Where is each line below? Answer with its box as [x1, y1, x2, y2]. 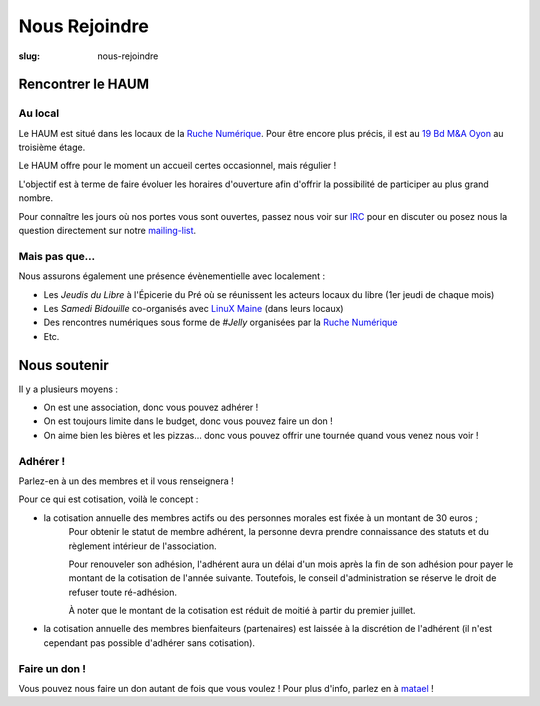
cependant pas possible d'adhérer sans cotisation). [43, 636, 255, 649]
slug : [18, 50, 40, 62]
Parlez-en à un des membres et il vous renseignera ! [18, 475, 234, 487]
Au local [18, 106, 60, 120]
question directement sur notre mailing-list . [18, 225, 197, 237]
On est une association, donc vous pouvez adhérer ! [43, 401, 259, 414]
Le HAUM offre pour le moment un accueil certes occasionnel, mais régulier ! [18, 160, 337, 172]
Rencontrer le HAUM [18, 76, 150, 93]
